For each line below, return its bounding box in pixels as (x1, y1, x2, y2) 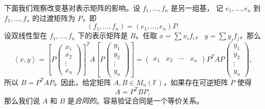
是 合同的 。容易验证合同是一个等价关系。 (67, 95, 204, 105)
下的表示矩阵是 (77, 30, 128, 41)
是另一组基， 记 (170, 3, 224, 13)
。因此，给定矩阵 (53, 76, 111, 87)
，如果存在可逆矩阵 (163, 76, 228, 87)
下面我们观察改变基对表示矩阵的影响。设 (4, 3, 140, 13)
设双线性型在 (4, 30, 47, 41)
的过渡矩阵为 (32, 12, 75, 23)
